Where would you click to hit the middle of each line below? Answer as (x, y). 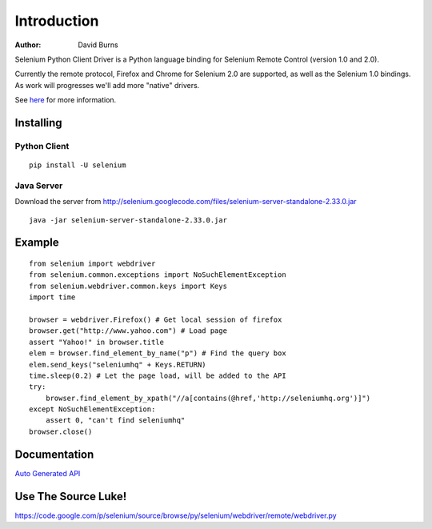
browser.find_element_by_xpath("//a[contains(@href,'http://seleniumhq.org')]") (208, 398)
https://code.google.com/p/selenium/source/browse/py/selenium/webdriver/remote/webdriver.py (176, 515)
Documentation (54, 454)
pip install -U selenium (78, 165)
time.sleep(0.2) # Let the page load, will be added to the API (158, 375)
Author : (28, 45)
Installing (39, 123)
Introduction (57, 21)
